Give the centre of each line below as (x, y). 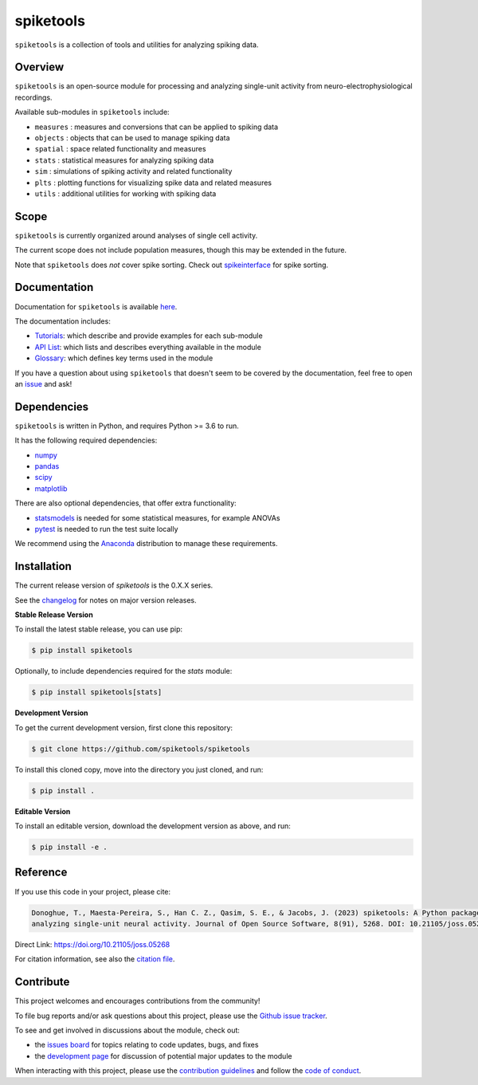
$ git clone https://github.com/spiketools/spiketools (141, 749)
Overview (39, 67)
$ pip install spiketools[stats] (97, 692)
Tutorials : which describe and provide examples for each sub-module (149, 336)
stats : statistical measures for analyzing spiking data (124, 160)
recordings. (33, 97)
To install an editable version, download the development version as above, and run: (153, 826)
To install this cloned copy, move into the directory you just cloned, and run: (139, 769)
